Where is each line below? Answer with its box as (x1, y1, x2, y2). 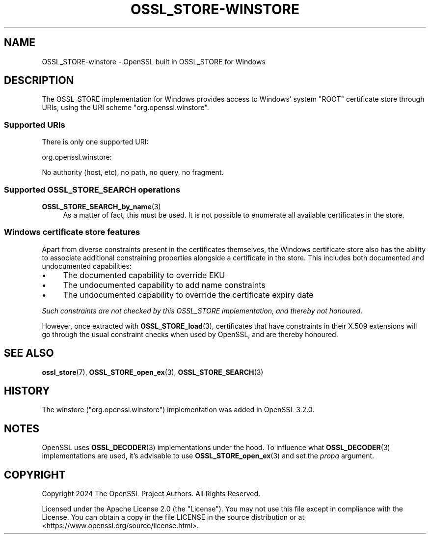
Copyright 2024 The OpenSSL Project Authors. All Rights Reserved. (42, 489, 261, 498)
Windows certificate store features (4, 227, 140, 237)
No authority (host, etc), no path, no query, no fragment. (42, 168, 224, 177)
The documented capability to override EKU (63, 270, 225, 280)
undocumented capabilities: (42, 261, 132, 270)
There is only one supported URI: (42, 138, 149, 146)
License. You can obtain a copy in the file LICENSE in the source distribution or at (42, 513, 305, 522)
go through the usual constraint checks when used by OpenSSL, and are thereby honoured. (42, 330, 338, 339)
